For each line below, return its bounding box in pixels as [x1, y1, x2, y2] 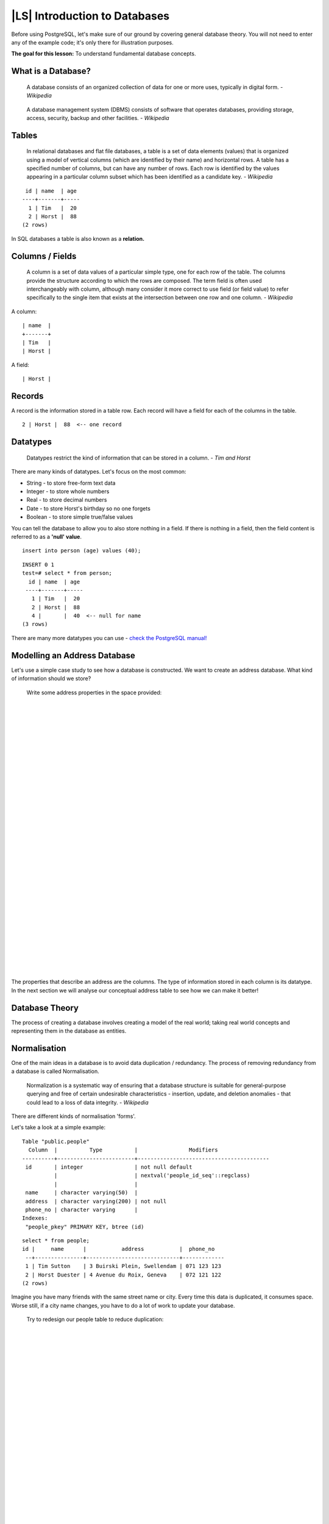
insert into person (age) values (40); [22, 547, 141, 554]
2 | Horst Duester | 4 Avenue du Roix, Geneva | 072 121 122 [25, 1271, 222, 1278]
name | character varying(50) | [25, 1189, 138, 1196]
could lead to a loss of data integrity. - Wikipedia [26, 1098, 149, 1106]
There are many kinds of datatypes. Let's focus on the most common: [11, 468, 186, 475]
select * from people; [22, 1237, 90, 1244]
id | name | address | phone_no [22, 1245, 215, 1253]
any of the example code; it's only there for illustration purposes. [11, 38, 174, 46]
